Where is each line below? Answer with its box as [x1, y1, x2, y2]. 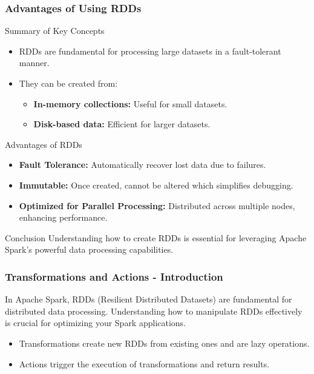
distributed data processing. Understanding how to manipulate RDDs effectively [5, 304, 303, 317]
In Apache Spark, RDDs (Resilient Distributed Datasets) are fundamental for [5, 293, 292, 306]
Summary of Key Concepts [5, 24, 105, 37]
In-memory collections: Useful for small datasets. [33, 97, 227, 110]
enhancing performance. [19, 211, 108, 224]
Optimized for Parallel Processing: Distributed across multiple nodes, [19, 199, 295, 212]
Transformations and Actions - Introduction [5, 269, 223, 284]
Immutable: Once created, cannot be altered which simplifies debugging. [19, 178, 293, 191]
